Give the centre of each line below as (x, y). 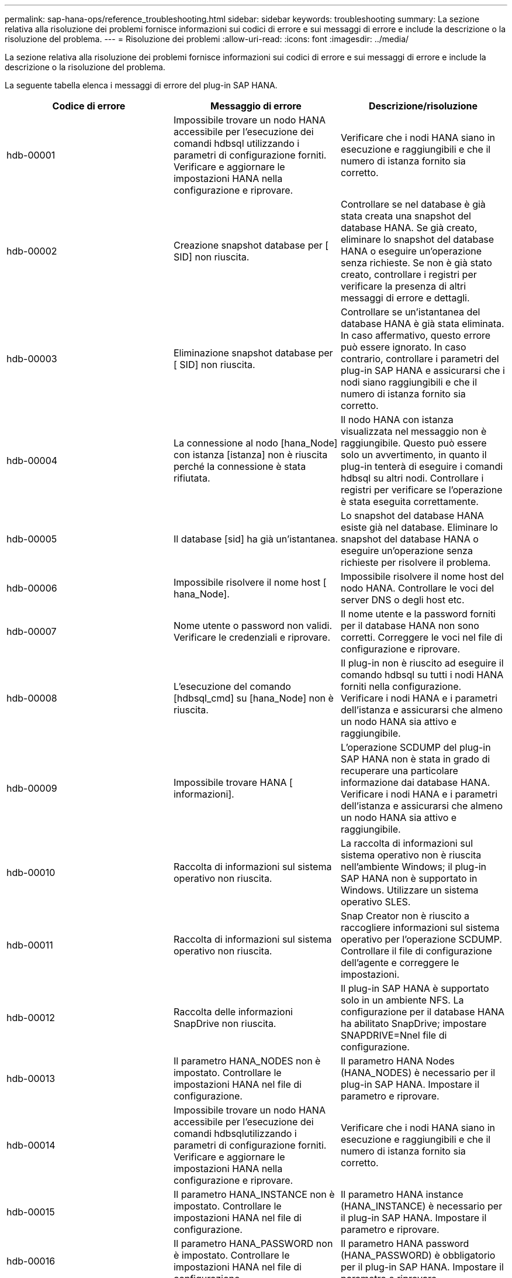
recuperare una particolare (399, 771)
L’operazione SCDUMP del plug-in (416, 747)
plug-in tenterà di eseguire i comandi (422, 466)
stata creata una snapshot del (406, 216)
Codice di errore (89, 106)
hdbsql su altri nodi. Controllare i (412, 478)
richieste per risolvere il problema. (416, 562)
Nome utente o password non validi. (253, 626)
